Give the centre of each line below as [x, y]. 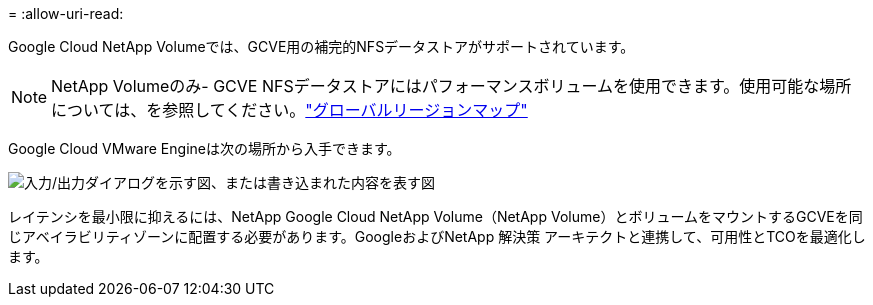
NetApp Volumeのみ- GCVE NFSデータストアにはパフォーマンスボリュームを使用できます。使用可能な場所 [451, 86]
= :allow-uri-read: [66, 13]
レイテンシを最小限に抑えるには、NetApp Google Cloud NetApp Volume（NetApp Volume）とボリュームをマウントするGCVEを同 [435, 216]
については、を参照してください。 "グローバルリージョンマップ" [289, 110]
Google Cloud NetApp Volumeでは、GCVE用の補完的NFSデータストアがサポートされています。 [321, 46]
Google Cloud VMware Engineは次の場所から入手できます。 [204, 148]
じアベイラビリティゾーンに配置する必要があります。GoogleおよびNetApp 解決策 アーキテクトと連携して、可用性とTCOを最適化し [437, 236]
